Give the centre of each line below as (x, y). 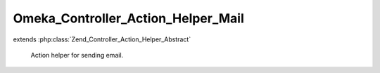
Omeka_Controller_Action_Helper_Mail (128, 18)
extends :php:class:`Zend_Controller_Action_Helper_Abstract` (102, 39)
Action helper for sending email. (77, 55)
